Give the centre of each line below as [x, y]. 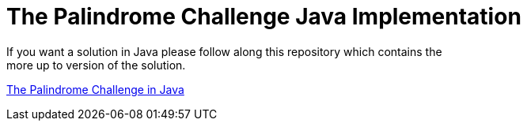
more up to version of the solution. [96, 65]
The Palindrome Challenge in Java [95, 89]
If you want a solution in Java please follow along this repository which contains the [224, 51]
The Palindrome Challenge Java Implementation [264, 17]
